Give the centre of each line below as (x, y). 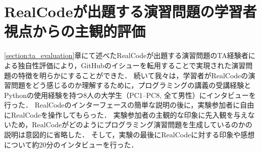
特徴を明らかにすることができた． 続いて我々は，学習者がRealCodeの (133, 75)
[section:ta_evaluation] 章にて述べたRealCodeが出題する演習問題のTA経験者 (126, 55)
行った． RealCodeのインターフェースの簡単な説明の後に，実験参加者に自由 (129, 105)
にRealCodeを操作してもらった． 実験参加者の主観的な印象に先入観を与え (126, 114)
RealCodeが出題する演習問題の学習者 (130, 11)
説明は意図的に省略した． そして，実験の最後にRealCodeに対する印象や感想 (129, 135)
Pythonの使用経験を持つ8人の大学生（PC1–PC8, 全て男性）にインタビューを (130, 95)
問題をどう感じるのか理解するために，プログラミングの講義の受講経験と (131, 85)
